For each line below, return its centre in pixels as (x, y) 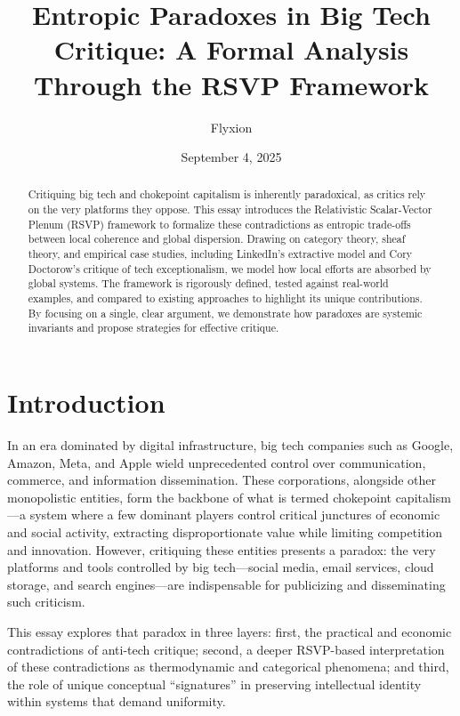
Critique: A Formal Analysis (231, 49)
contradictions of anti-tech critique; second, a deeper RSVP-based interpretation (226, 649)
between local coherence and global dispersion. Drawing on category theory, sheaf (217, 239)
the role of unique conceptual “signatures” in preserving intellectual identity (214, 684)
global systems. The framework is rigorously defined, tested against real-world (208, 283)
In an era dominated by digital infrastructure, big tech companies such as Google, (230, 444)
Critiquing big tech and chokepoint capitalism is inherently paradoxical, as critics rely (227, 194)
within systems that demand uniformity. (117, 701)
